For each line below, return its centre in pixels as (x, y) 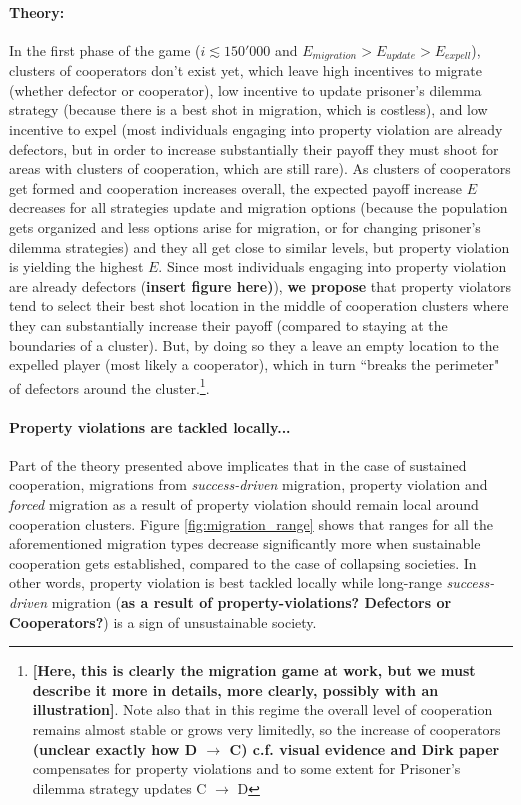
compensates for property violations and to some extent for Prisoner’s (246, 768)
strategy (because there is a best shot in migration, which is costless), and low (248, 109)
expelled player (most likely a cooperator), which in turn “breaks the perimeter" (254, 364)
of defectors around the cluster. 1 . (109, 386)
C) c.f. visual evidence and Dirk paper (364, 748)
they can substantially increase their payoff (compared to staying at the (228, 324)
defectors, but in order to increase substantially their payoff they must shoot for (254, 148)
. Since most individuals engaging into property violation (332, 266)
